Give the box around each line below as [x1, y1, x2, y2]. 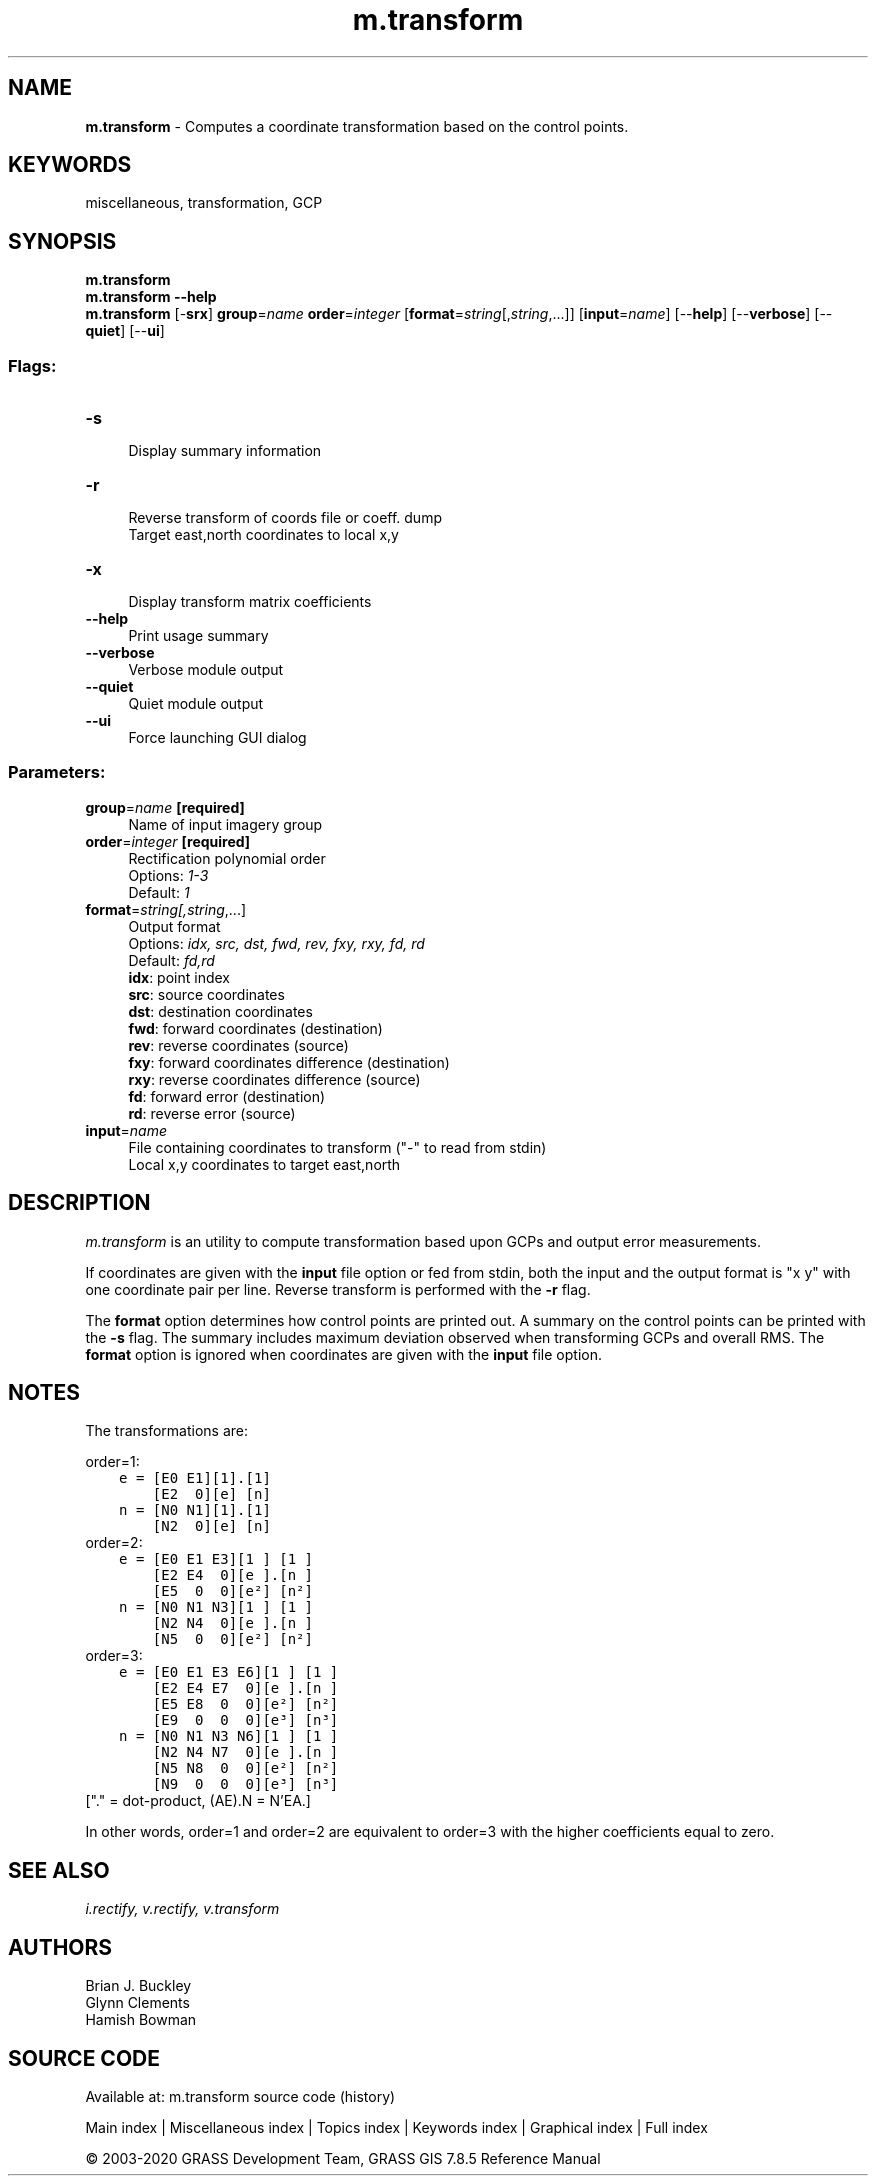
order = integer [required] [85, 832, 251, 850]
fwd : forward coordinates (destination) [128, 1019, 383, 1037]
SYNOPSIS [8, 228, 117, 254]
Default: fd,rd [128, 951, 215, 969]
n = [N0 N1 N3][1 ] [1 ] [119, 1599, 313, 1616]
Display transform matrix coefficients [128, 593, 372, 611]
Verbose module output [128, 661, 284, 679]
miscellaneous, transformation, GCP [85, 194, 323, 212]
